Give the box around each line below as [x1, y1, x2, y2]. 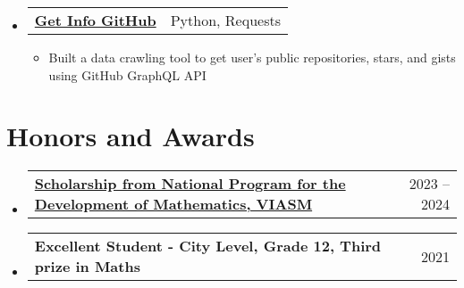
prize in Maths [34, 256, 140, 277]
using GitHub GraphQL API [48, 65, 207, 84]
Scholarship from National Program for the [34, 173, 346, 194]
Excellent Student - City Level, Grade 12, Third [34, 235, 382, 257]
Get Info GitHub [34, 10, 156, 30]
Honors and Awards [6, 118, 255, 154]
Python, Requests [170, 10, 281, 30]
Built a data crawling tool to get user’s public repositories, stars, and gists [48, 48, 456, 66]
